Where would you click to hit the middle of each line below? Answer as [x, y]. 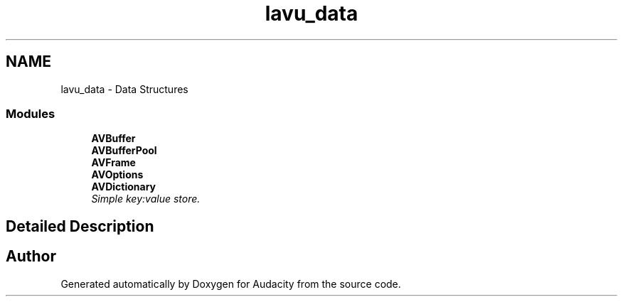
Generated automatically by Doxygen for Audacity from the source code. [231, 284]
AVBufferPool [124, 151]
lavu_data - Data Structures [124, 89]
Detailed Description [80, 226]
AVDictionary [124, 187]
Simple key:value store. [146, 199]
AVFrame [113, 163]
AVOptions [117, 175]
